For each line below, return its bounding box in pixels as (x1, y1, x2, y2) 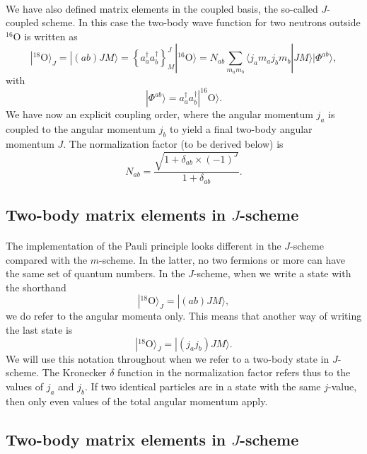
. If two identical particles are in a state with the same (85, 378, 321, 393)
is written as (24, 28, 78, 43)
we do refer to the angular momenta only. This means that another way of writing (6, 308, 362, 323)
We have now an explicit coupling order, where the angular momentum (6, 107, 313, 122)
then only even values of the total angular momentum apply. (6, 393, 268, 408)
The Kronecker (42, 365, 107, 380)
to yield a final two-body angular (170, 122, 313, 136)
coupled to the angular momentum (6, 122, 156, 136)
